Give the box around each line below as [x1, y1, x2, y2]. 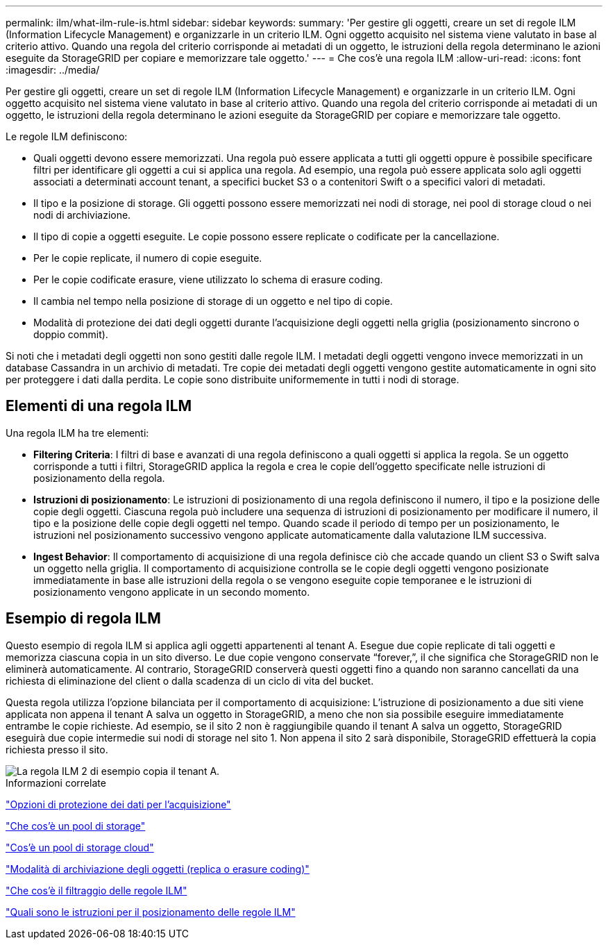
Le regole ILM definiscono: [6, 131, 128, 142]
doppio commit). [33, 328, 108, 340]
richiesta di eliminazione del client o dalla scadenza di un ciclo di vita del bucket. [6, 674, 374, 687]
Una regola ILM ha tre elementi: [6, 426, 149, 439]
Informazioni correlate [6, 776, 106, 789]
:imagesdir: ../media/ [6, 64, 100, 76]
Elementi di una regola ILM [6, 397, 192, 415]
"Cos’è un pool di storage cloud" [6, 841, 154, 853]
